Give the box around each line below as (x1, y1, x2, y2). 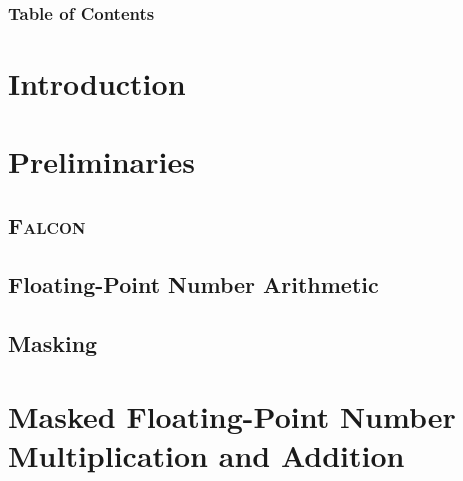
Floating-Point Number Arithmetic (8, 268, 379, 299)
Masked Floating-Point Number (8, 396, 456, 437)
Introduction (8, 63, 186, 104)
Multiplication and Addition (8, 435, 405, 476)
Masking (8, 327, 98, 358)
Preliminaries (8, 141, 195, 182)
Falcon (8, 209, 86, 240)
